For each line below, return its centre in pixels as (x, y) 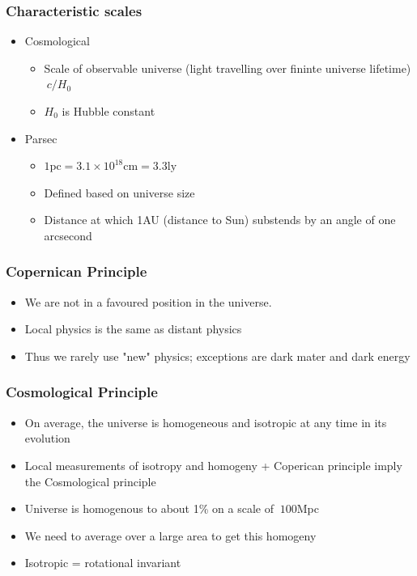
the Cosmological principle (90, 481)
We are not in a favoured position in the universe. (148, 301)
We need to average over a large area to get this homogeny (170, 535)
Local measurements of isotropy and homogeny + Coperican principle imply (213, 465)
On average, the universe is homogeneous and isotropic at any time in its (206, 422)
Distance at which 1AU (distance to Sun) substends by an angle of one (220, 220)
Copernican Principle (77, 271)
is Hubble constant (109, 111)
